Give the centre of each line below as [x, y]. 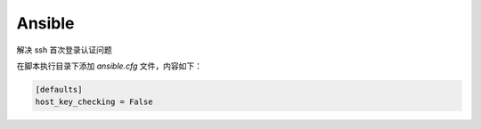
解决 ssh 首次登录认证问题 [64, 50]
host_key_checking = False [94, 102]
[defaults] [59, 89]
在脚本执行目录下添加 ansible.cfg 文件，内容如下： [109, 66]
